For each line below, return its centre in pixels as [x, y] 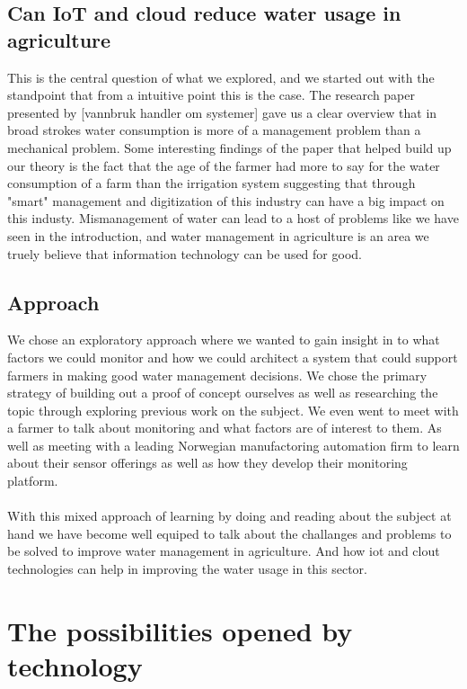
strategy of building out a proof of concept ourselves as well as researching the [223, 393]
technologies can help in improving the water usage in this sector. [187, 569]
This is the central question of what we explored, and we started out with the [221, 77]
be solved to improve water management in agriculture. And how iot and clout [224, 551]
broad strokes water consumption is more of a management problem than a [214, 130]
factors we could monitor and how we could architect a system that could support [233, 357]
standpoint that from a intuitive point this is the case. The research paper [211, 95]
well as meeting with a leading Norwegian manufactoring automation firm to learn [233, 445]
